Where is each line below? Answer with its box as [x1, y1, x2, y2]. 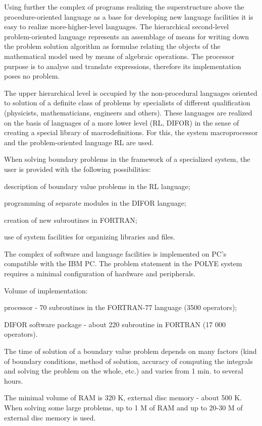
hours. [4, 375, 23, 386]
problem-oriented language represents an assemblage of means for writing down [4, 31, 249, 41]
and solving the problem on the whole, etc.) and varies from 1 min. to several [4, 366, 243, 376]
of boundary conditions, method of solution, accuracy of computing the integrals [4, 355, 253, 366]
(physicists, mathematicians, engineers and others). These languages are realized [4, 107, 252, 117]
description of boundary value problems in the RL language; [4, 180, 190, 191]
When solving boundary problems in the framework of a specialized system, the [4, 154, 250, 164]
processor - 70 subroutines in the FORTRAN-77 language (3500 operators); [4, 302, 237, 313]
